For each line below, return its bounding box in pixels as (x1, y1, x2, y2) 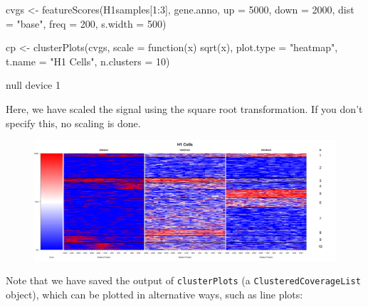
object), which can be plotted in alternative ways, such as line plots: (6, 286, 303, 301)
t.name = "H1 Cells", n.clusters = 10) (6, 53, 170, 68)
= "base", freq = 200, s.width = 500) (6, 16, 167, 31)
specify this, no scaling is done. (6, 115, 141, 130)
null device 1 (6, 77, 61, 92)
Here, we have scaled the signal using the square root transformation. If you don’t (6, 101, 363, 116)
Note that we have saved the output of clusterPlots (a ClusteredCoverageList (6, 273, 361, 288)
